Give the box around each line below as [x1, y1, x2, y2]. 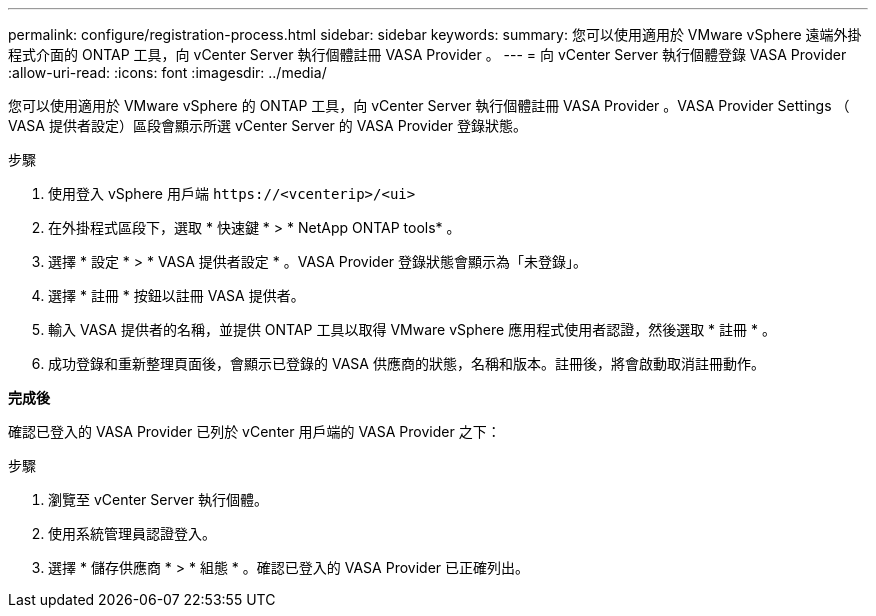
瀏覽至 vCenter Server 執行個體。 [48, 491, 268, 508]
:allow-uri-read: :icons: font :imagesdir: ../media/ [8, 64, 327, 81]
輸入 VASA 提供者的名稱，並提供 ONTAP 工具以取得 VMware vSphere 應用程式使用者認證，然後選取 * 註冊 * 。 [48, 321, 776, 338]
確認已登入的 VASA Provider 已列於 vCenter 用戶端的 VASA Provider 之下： [8, 423, 501, 440]
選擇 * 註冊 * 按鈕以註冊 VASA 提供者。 [48, 287, 305, 304]
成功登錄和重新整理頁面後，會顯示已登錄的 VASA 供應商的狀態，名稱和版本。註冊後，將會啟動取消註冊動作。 [48, 355, 765, 372]
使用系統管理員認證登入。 [48, 525, 216, 542]
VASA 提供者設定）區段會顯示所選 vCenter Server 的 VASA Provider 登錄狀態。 [8, 117, 527, 134]
